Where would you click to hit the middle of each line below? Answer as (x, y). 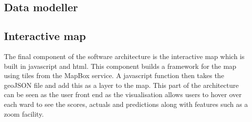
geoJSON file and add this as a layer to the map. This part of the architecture (121, 85)
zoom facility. (24, 113)
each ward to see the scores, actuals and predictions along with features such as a (126, 104)
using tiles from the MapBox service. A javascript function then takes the (114, 75)
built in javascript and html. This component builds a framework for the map (120, 66)
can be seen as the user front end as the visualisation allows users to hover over (123, 94)
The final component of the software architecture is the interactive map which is (124, 56)
